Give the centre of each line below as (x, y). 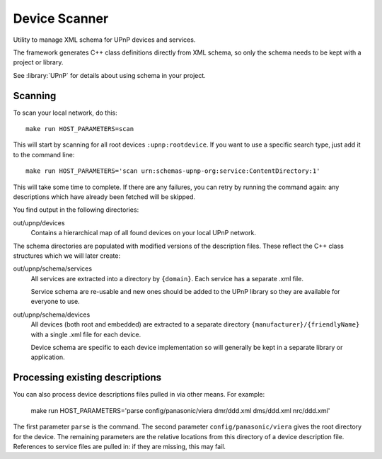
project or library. (38, 62)
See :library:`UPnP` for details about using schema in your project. (110, 75)
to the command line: (44, 154)
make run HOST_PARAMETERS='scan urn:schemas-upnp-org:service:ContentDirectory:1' (173, 171)
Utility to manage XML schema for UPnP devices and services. (104, 40)
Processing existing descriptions (87, 378)
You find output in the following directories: (76, 210)
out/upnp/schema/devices (52, 314)
